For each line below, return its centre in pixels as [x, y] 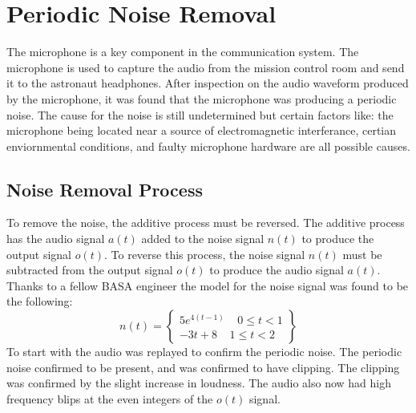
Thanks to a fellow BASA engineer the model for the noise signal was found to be [208, 285]
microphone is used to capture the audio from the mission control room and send [206, 67]
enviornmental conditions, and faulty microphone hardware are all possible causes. [208, 146]
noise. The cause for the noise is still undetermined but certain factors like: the [200, 114]
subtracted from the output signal [90, 270]
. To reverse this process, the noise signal [204, 254]
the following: [40, 301]
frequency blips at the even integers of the [110, 398]
